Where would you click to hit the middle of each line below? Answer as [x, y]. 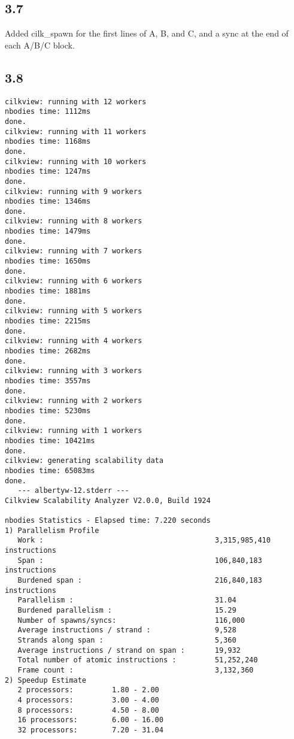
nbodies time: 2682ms [48, 351]
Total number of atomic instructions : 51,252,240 [138, 660]
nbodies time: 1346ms [48, 202]
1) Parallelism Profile [52, 530]
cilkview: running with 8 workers [74, 221]
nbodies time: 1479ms [48, 231]
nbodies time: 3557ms [48, 381]
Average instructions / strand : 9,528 [127, 630]
